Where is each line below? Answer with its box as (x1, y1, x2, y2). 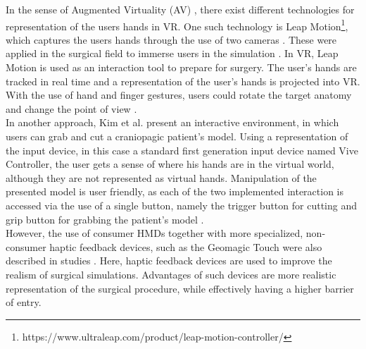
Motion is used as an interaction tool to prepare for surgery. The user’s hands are (6, 60, 357, 75)
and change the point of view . (6, 101, 137, 116)
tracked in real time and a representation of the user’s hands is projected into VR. (6, 73, 360, 88)
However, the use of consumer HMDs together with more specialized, (6, 226, 303, 240)
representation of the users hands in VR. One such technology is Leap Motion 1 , (6, 16, 348, 33)
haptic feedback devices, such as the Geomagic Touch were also (49, 239, 322, 254)
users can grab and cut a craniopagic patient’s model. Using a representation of (6, 129, 348, 143)
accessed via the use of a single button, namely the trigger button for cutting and (6, 197, 357, 212)
